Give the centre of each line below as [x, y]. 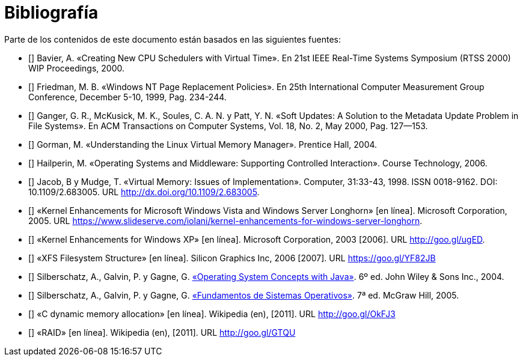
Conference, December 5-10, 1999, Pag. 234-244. [127, 97]
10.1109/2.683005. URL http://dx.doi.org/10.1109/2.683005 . [144, 192]
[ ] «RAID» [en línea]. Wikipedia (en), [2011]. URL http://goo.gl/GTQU [162, 332]
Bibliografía [51, 13]
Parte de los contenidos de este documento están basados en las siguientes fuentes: [173, 39]
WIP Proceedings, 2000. [77, 68]
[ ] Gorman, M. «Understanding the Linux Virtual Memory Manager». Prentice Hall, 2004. [203, 144]
